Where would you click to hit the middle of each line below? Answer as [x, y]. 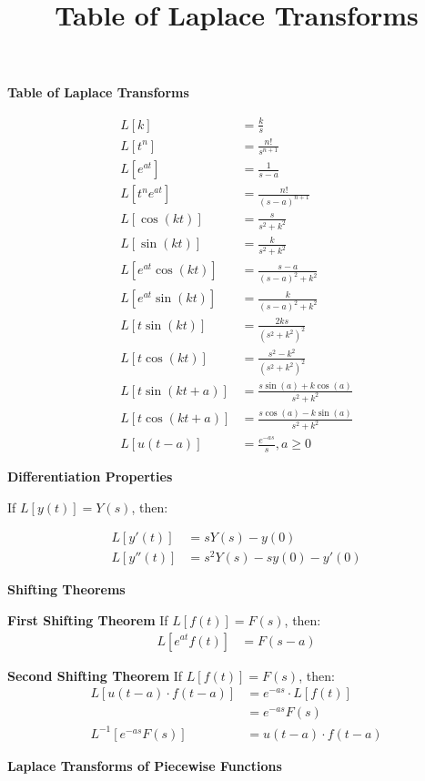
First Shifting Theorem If [88, 619]
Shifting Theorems [66, 589]
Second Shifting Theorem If [95, 675]
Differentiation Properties [90, 476]
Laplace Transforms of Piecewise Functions [145, 765]
